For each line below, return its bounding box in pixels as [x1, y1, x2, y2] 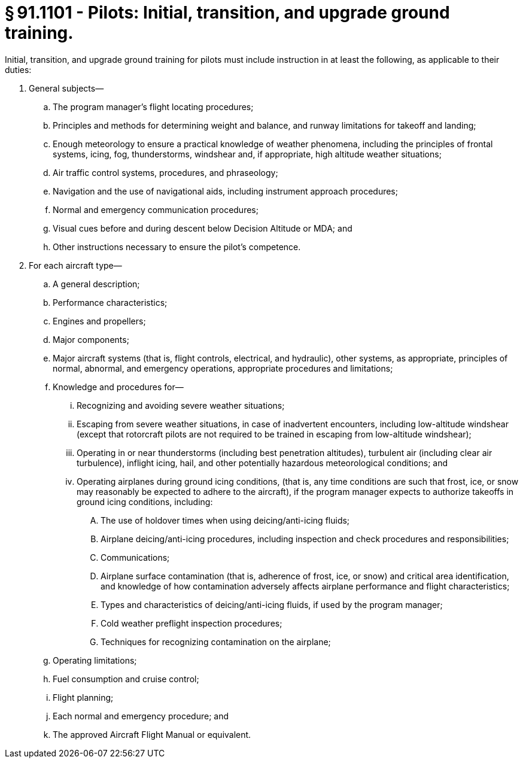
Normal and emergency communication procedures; [53, 204, 259, 215]
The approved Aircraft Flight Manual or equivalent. [53, 729, 251, 740]
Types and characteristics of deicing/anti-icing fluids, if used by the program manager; [101, 599, 443, 610]
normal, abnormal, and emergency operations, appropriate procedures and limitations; [53, 363, 393, 373]
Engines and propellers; [53, 315, 146, 326]
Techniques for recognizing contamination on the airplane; [101, 636, 331, 647]
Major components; [53, 334, 129, 345]
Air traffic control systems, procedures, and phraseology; [53, 167, 278, 178]
